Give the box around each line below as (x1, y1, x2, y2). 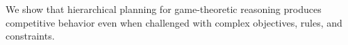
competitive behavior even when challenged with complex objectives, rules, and (6, 15, 342, 29)
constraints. (6, 29, 55, 43)
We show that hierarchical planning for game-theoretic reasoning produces (6, 2, 322, 16)
